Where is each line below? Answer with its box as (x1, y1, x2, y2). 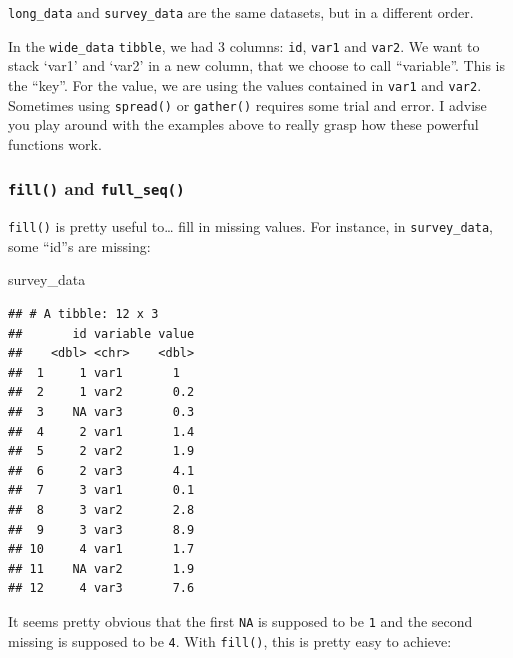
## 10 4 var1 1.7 (8, 542, 195, 557)
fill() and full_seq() (8, 176, 185, 201)
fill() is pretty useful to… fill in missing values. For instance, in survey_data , (8, 216, 493, 237)
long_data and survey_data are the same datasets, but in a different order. (8, 2, 474, 22)
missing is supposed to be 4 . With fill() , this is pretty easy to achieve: (8, 630, 452, 651)
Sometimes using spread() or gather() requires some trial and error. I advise (8, 94, 487, 115)
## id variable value (8, 326, 195, 341)
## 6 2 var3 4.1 (8, 463, 195, 478)
